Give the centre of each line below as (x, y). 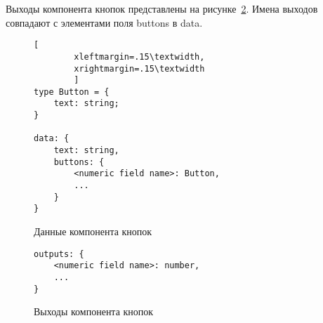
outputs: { (59, 254)
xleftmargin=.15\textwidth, (139, 57)
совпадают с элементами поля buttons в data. (104, 22)
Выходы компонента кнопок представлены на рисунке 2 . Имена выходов (162, 8)
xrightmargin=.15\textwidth (139, 68)
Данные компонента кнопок (93, 231)
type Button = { (72, 92)
